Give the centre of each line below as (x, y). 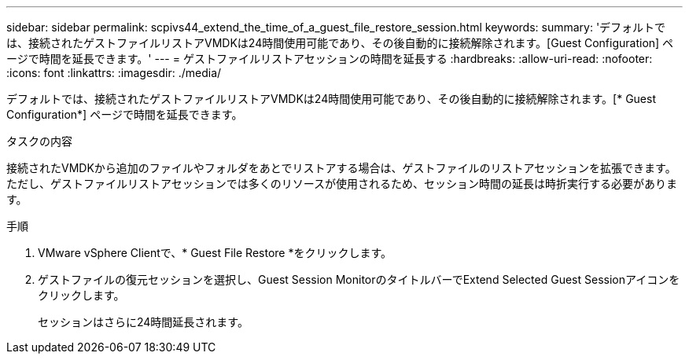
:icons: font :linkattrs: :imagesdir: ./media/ (114, 73)
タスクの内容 (39, 141)
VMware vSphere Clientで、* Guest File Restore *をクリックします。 (215, 253)
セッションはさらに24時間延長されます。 (143, 322)
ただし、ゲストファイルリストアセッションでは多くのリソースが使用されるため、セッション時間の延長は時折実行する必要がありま (342, 184)
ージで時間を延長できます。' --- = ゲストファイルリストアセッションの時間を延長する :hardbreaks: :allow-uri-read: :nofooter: (330, 59)
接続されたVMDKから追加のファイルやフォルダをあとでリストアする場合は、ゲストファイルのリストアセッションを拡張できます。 (341, 168)
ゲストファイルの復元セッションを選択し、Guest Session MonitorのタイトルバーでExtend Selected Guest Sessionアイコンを (359, 279)
